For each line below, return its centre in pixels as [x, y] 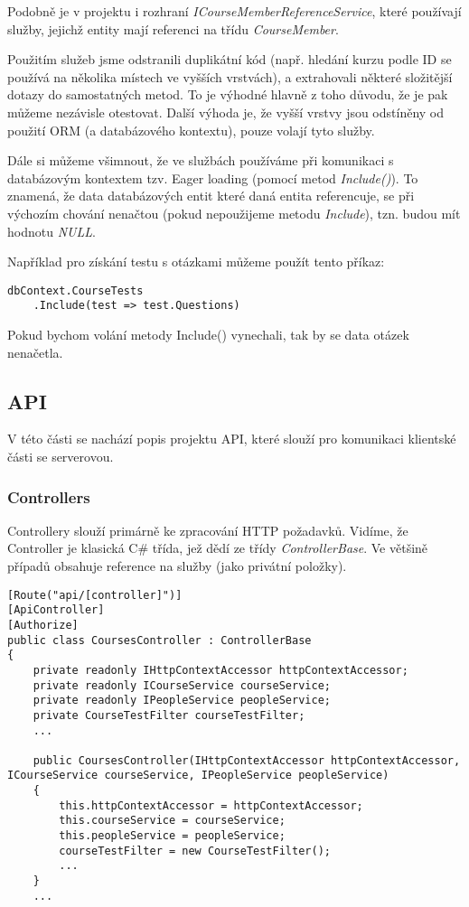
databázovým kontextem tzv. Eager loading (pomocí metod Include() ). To [213, 178]
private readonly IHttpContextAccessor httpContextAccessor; [220, 670]
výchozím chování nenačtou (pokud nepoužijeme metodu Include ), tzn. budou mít [234, 213]
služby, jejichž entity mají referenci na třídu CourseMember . [173, 28]
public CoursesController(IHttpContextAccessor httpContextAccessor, [247, 760]
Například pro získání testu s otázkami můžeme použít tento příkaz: [196, 262]
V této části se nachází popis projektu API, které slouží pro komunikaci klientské [232, 439]
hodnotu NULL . [52, 231]
